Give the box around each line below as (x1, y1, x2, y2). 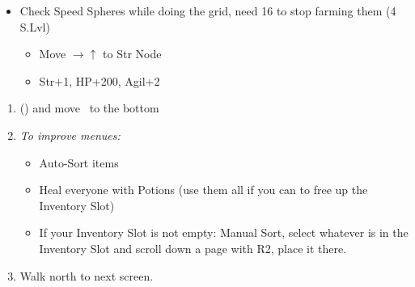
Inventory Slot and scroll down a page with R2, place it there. (39, 239, 347, 256)
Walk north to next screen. (19, 267, 154, 284)
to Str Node (103, 45, 162, 62)
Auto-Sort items (39, 154, 119, 171)
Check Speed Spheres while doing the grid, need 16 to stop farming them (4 (19, 2, 396, 19)
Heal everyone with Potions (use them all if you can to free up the (39, 181, 368, 198)
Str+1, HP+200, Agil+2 (39, 72, 160, 89)
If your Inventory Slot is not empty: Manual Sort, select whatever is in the (39, 224, 409, 241)
